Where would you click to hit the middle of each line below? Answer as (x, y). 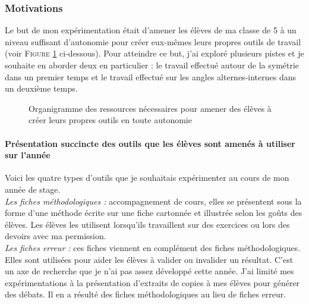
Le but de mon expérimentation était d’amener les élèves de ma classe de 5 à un (151, 30)
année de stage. (33, 189)
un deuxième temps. (41, 88)
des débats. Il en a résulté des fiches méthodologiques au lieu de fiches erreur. (146, 294)
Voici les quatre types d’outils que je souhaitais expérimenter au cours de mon (147, 178)
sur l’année (28, 155)
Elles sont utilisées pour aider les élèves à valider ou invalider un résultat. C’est (149, 259)
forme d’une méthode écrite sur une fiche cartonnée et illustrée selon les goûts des (154, 213)
